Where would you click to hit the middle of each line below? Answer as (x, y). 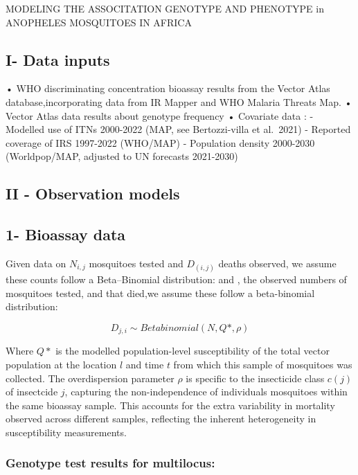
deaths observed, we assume (277, 263)
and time (145, 364)
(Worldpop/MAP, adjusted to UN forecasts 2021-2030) (122, 156)
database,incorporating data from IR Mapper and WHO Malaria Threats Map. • (179, 101)
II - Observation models (93, 194)
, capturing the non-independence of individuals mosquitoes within (206, 392)
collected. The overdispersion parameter (90, 378)
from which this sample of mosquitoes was (263, 364)
